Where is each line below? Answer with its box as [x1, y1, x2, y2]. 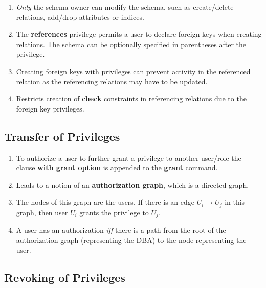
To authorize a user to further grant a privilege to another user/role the [16, 152, 241, 163]
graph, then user [16, 207, 68, 217]
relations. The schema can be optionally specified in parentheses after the [16, 38, 247, 49]
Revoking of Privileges [4, 270, 125, 285]
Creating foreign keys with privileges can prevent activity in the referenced [16, 65, 251, 76]
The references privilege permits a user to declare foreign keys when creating [16, 29, 262, 39]
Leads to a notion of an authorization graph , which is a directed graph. [16, 179, 249, 190]
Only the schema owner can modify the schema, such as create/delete [16, 2, 234, 12]
